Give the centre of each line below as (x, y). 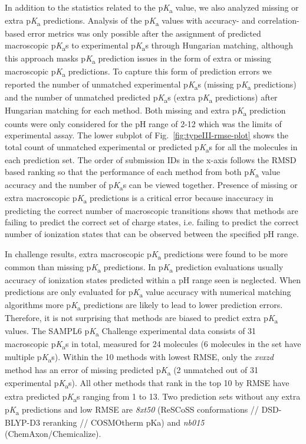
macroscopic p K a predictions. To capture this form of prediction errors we (138, 72)
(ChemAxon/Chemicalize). (53, 434)
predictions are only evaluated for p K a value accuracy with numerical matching (148, 292)
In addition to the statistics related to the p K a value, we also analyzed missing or (152, 8)
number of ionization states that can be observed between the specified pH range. (152, 234)
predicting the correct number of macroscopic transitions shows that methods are (152, 210)
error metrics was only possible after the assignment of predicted (144, 33)
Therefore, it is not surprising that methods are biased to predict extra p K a (142, 318)
